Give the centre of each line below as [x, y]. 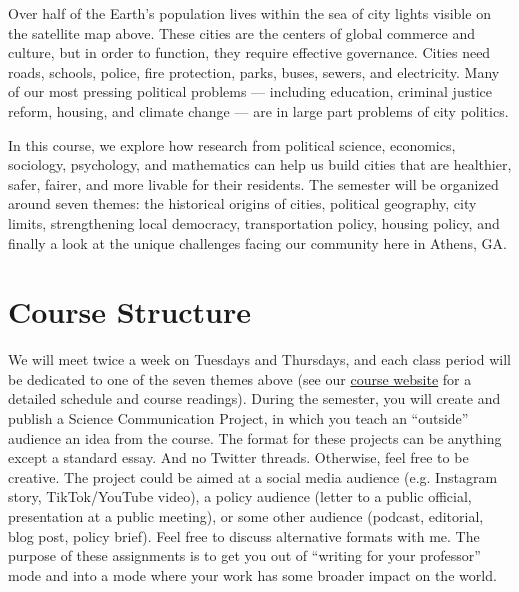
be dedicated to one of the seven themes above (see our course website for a [240, 378]
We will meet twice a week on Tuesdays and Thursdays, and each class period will [259, 359]
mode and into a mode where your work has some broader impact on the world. [252, 574]
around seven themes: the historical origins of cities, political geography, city [242, 203]
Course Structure [130, 311]
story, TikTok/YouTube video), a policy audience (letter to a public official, [240, 496]
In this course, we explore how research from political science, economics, [232, 144]
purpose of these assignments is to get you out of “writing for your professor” [244, 555]
